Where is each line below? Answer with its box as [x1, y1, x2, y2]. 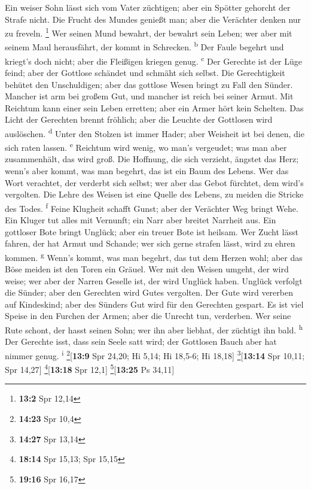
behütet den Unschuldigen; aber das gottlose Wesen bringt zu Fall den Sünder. [5, 78, 293, 90]
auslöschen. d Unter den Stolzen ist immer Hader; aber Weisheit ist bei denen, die [5, 125, 304, 139]
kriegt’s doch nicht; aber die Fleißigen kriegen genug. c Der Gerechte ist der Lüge [5, 53, 303, 67]
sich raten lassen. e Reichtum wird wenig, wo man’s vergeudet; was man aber [5, 139, 287, 153]
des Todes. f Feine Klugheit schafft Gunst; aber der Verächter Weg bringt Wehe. [5, 200, 298, 214]
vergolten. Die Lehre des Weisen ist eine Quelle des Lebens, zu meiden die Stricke [5, 188, 304, 201]
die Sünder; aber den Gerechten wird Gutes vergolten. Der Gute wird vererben [5, 286, 293, 299]
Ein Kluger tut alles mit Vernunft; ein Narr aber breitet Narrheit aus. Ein [5, 214, 276, 226]
